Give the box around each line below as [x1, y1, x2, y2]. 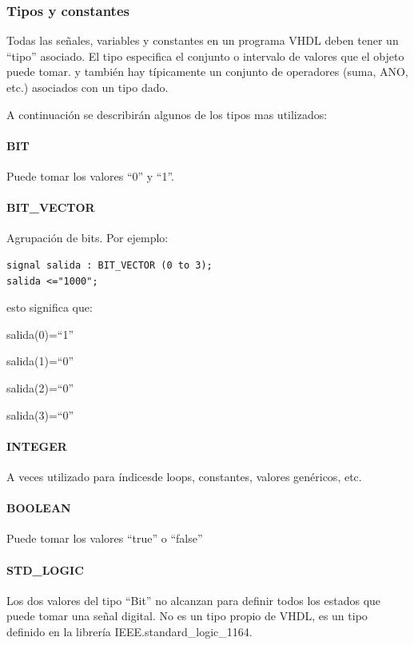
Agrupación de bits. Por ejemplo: [6, 229, 169, 246]
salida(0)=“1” [6, 325, 74, 342]
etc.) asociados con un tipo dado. [6, 79, 169, 95]
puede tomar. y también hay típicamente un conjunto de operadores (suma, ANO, [6, 63, 408, 80]
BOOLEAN [6, 500, 71, 516]
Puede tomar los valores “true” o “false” [6, 530, 203, 547]
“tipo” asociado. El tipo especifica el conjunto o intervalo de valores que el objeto [6, 47, 404, 64]
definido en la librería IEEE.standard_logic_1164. [6, 623, 253, 639]
